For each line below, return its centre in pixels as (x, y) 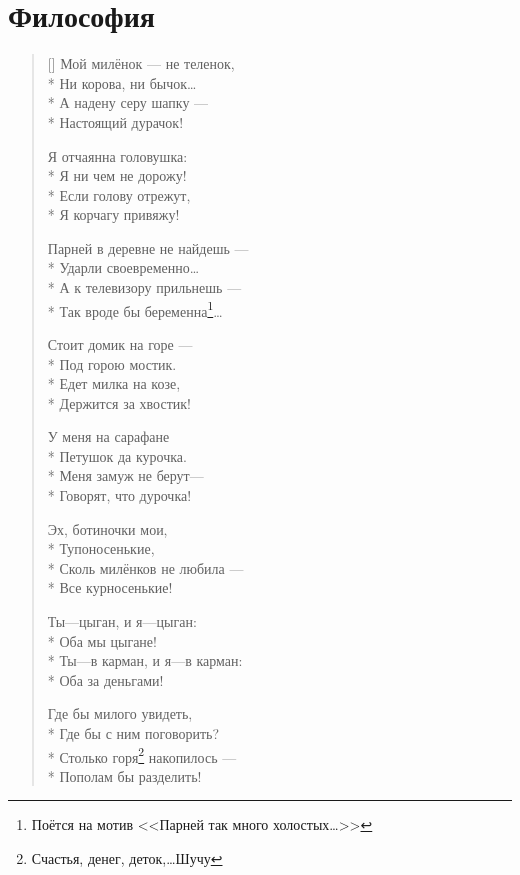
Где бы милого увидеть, (120, 713)
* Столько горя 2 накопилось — (142, 755)
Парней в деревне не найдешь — (148, 247)
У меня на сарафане (108, 436)
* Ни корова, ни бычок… (122, 82)
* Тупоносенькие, (101, 548)
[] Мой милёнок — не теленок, (141, 63)
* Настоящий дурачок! (115, 121)
